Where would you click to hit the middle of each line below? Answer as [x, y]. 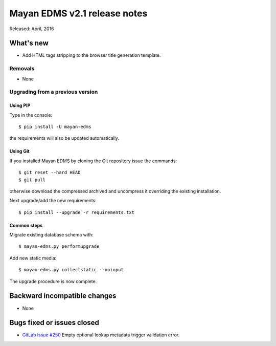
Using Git [20, 152]
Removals [22, 69]
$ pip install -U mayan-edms [55, 126]
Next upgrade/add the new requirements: [53, 201]
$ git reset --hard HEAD [50, 172]
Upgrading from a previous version [54, 92]
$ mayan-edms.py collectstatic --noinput [71, 270]
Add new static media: [33, 258]
